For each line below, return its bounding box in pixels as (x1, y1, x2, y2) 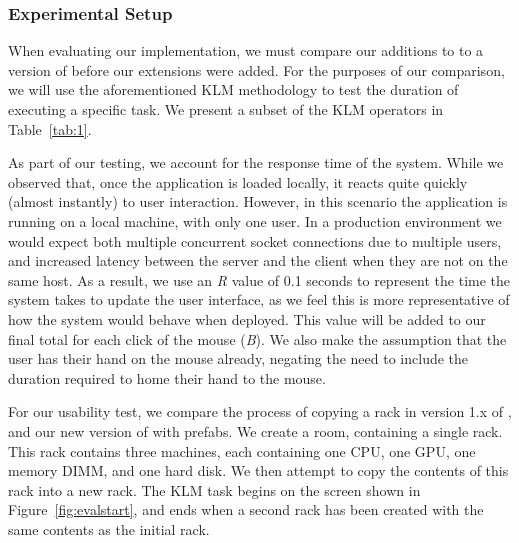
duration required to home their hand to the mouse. (8, 367, 326, 388)
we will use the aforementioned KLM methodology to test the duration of (8, 79, 459, 100)
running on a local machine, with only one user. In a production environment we (8, 210, 502, 231)
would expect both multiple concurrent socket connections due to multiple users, (8, 230, 502, 251)
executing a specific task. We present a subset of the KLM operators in (8, 99, 444, 119)
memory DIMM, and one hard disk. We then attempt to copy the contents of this (8, 460, 509, 481)
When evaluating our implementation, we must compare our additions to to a (8, 40, 484, 61)
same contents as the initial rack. (8, 518, 210, 539)
